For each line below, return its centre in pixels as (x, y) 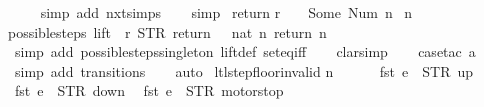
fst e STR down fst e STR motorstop (149, 90)
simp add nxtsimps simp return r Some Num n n (226, 12)
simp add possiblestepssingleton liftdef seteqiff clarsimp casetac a (245, 51)
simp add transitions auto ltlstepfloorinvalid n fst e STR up (244, 70)
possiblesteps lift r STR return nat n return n (167, 31)
